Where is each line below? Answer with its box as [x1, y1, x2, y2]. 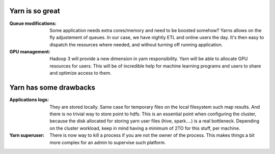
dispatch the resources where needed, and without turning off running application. [49, 41, 223, 48]
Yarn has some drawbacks [9, 83, 95, 92]
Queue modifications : [9, 20, 57, 26]
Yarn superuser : [9, 132, 45, 138]
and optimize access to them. [49, 70, 112, 76]
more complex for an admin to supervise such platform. [49, 139, 166, 145]
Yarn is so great [9, 7, 61, 15]
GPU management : [9, 49, 50, 55]
